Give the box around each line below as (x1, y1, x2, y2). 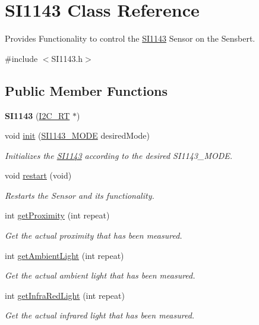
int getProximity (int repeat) (5, 209, 110, 221)
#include (5, 52, 38, 64)
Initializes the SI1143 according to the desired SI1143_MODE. (5, 149, 233, 161)
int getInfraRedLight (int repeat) (5, 289, 125, 301)
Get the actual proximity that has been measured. (5, 229, 182, 242)
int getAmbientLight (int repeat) (5, 249, 124, 261)
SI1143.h (51, 52, 83, 64)
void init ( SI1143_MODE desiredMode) (5, 129, 150, 142)
